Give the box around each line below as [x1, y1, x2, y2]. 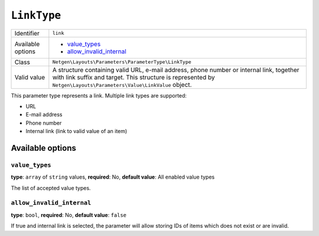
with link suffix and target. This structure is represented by [52, 73, 215, 81]
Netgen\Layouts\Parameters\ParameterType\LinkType [52, 59, 191, 65]
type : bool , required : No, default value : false [11, 211, 127, 218]
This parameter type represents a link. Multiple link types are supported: [11, 92, 187, 99]
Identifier [14, 29, 40, 37]
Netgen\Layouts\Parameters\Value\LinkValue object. [52, 80, 192, 89]
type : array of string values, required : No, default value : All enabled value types [11, 173, 215, 180]
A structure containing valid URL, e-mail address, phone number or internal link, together [52, 66, 300, 74]
